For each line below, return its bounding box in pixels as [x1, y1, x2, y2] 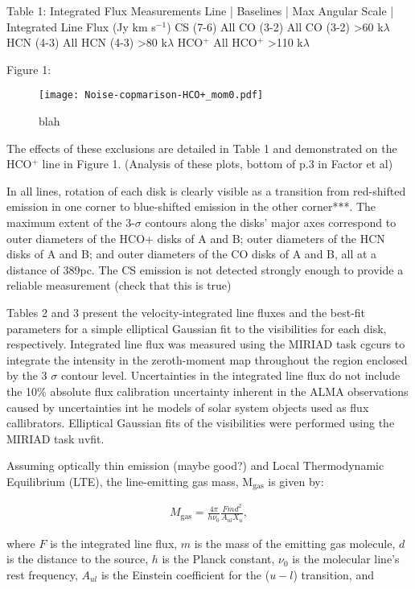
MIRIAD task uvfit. [6, 430, 105, 447]
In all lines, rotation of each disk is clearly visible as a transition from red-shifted [6, 182, 406, 199]
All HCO [213, 34, 257, 51]
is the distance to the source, [6, 550, 149, 567]
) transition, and [293, 566, 374, 583]
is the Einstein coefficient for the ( [101, 566, 270, 583]
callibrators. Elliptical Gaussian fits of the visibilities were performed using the [6, 414, 395, 431]
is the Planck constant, [162, 550, 275, 567]
